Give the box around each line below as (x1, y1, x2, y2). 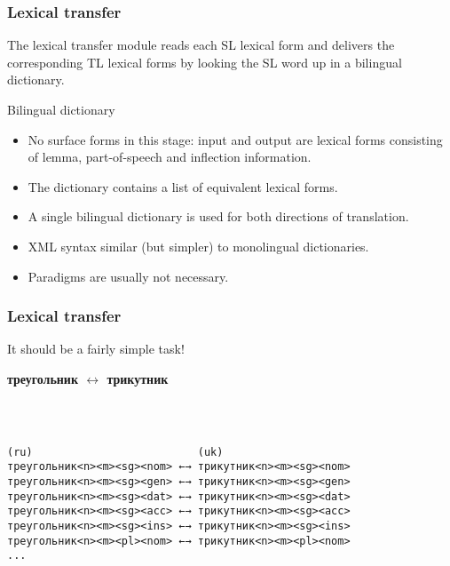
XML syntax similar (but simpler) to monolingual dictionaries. (28, 236, 369, 255)
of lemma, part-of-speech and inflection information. (28, 147, 312, 166)
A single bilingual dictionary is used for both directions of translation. (28, 207, 409, 226)
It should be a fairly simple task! (7, 339, 185, 358)
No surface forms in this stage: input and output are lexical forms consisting (28, 130, 443, 148)
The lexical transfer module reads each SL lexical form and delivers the (7, 36, 395, 54)
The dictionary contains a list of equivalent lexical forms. (28, 177, 338, 195)
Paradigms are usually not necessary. (28, 267, 229, 285)
